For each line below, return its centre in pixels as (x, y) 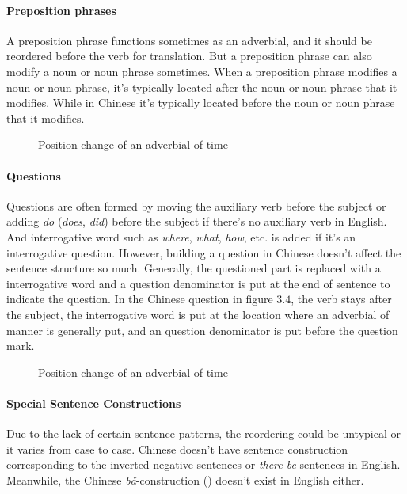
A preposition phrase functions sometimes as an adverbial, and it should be (189, 40)
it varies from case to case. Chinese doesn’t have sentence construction (177, 448)
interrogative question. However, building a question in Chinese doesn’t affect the (204, 252)
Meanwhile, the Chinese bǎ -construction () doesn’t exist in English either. (185, 479)
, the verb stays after (341, 299)
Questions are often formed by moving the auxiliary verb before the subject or (196, 205)
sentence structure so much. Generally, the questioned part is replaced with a (194, 268)
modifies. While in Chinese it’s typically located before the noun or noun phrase (201, 103)
